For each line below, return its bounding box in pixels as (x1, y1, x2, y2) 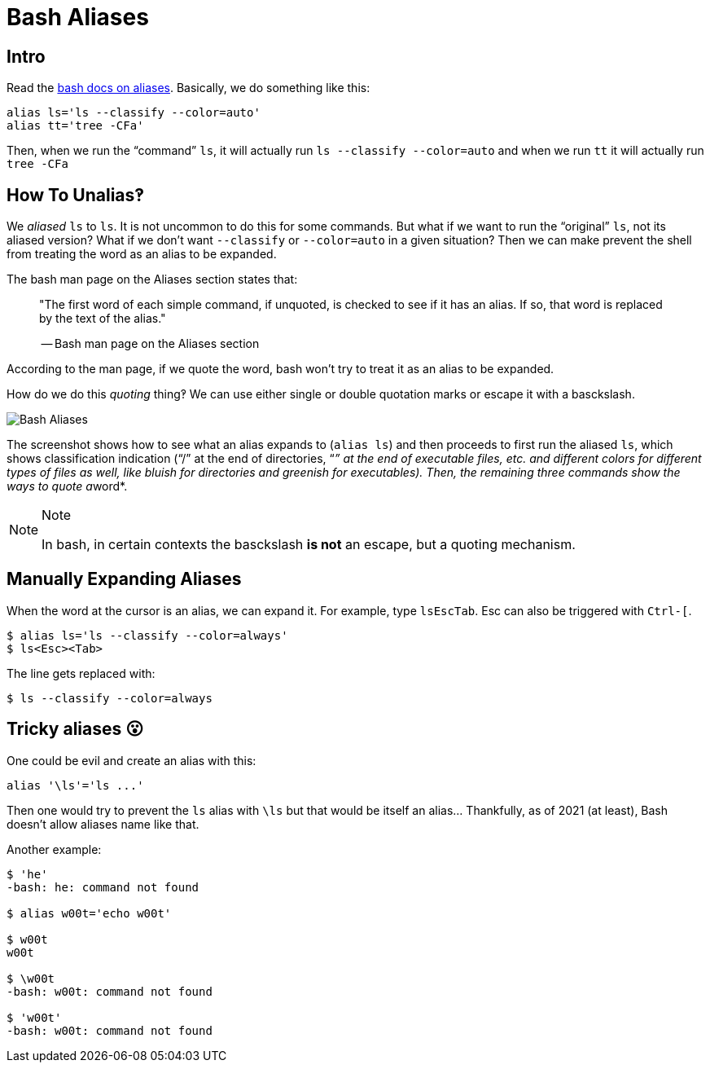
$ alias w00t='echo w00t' (7, 906, 172, 920)
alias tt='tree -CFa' (7, 119, 144, 133)
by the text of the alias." (39, 311, 166, 326)
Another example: (7, 842, 102, 856)
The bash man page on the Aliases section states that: (7, 272, 298, 287)
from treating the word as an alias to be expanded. (7, 247, 277, 262)
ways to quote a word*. (7, 479, 128, 494)
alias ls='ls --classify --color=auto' (7, 106, 261, 120)
